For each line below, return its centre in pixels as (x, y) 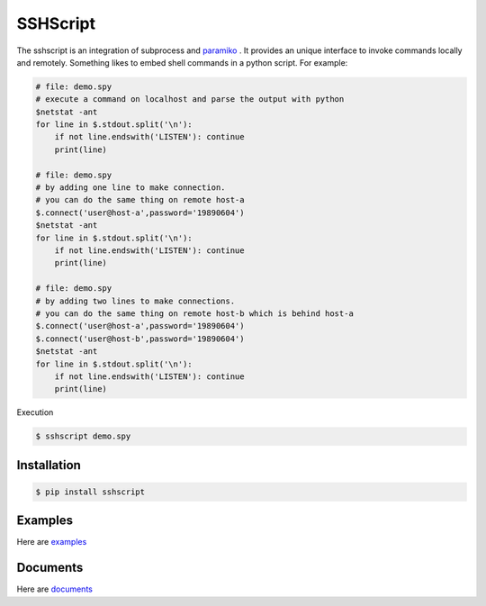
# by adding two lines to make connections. (135, 301)
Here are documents (55, 589)
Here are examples (52, 542)
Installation (49, 465)
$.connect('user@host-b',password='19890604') (140, 339)
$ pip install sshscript (90, 492)
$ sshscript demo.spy (83, 436)
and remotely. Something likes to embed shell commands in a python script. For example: (182, 62)
